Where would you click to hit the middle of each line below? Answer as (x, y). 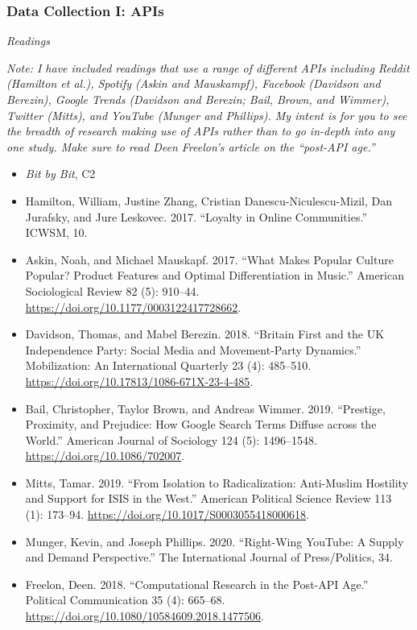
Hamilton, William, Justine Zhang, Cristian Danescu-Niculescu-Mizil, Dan (208, 200)
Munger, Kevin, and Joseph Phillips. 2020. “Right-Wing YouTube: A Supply (215, 541)
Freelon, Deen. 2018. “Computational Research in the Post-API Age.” (197, 584)
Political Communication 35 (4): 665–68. (125, 600)
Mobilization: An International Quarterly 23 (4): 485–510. (168, 365)
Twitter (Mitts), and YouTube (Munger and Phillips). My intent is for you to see (207, 115)
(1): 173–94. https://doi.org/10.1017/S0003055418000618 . (167, 514)
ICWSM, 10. (56, 232)
